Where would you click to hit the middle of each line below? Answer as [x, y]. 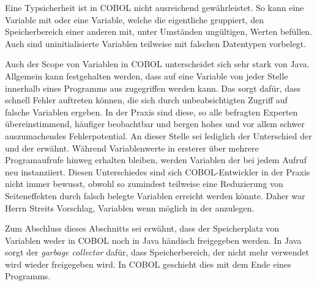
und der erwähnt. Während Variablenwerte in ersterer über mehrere [132, 148]
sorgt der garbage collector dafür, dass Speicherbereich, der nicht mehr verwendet [157, 252]
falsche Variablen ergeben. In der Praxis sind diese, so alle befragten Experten [151, 112]
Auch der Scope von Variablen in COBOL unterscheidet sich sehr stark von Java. [157, 64]
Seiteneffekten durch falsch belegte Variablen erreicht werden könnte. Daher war [155, 195]
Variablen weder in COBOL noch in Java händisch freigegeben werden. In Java [153, 240]
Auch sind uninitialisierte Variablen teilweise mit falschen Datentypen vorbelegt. [156, 43]
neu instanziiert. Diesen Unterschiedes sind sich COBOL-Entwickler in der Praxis [158, 171]
